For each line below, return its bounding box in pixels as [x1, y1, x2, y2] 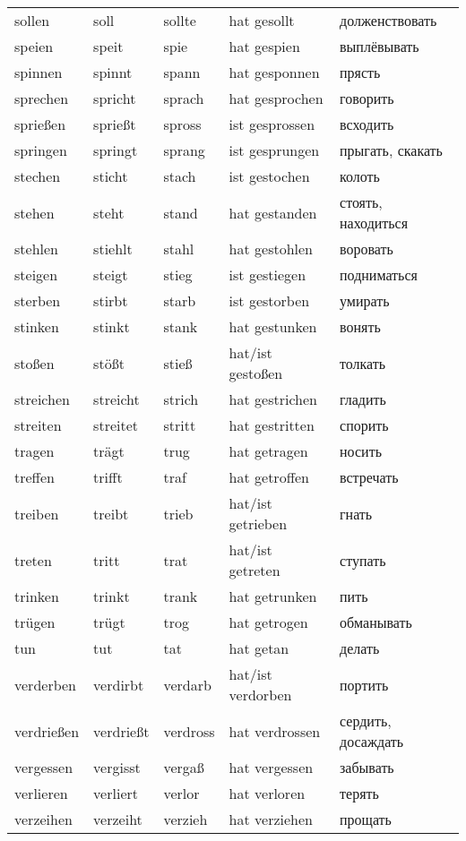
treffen [14, 467, 55, 487]
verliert [93, 783, 138, 803]
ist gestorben [229, 290, 310, 311]
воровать [340, 238, 393, 259]
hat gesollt [229, 10, 295, 30]
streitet [93, 415, 139, 435]
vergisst [93, 757, 141, 777]
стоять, [340, 192, 383, 212]
